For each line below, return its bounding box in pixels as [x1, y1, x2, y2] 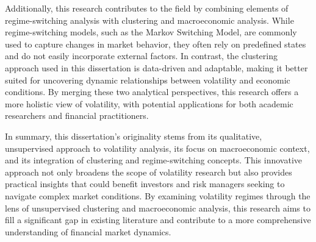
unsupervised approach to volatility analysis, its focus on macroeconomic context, [5, 141, 310, 154]
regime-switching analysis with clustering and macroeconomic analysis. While [5, 13, 294, 26]
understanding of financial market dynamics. [5, 225, 171, 238]
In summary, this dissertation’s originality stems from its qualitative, [5, 129, 262, 142]
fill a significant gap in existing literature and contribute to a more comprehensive [5, 213, 311, 226]
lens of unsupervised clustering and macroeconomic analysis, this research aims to [5, 201, 311, 214]
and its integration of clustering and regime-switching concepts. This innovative [5, 154, 303, 166]
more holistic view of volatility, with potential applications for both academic [5, 97, 293, 110]
